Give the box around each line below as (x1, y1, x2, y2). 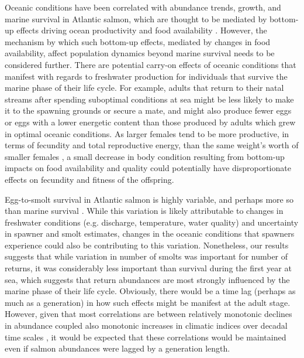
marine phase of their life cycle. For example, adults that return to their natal (5, 81, 284, 94)
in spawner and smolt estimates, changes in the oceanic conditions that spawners (5, 227, 295, 240)
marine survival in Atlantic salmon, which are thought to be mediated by (5, 12, 267, 25)
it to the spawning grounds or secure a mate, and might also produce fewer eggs (5, 104, 292, 117)
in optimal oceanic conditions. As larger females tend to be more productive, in (5, 127, 289, 139)
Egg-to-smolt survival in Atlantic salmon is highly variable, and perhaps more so (5, 193, 293, 205)
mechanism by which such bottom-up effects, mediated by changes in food (5, 35, 271, 47)
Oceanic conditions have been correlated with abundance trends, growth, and (5, 1, 281, 13)
